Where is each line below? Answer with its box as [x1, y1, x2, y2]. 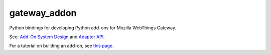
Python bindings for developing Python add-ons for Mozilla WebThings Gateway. [9, 25, 177, 31]
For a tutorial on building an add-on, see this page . [9, 43, 114, 49]
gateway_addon [9, 7, 77, 18]
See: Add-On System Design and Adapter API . [9, 34, 105, 40]
